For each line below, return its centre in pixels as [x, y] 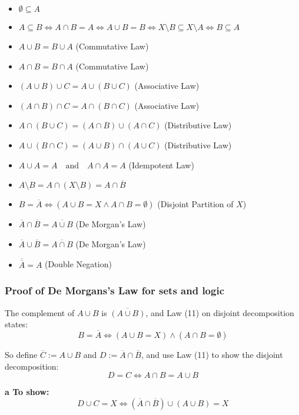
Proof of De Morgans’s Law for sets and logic [115, 290]
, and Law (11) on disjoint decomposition [220, 312]
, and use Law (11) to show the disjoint [212, 354]
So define [21, 354]
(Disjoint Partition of [195, 204]
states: [16, 324]
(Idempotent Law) [161, 165]
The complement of [40, 312]
